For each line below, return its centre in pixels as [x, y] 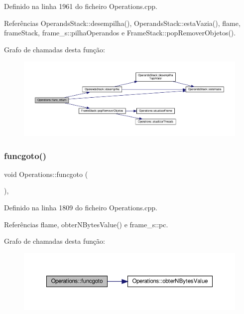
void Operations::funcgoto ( [46, 174]
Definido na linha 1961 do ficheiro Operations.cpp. [81, 6]
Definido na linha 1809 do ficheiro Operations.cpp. [81, 207]
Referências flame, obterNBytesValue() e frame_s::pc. [86, 224]
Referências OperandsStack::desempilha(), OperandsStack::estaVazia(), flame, [122, 23]
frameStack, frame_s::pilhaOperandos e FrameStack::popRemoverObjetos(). [120, 33]
